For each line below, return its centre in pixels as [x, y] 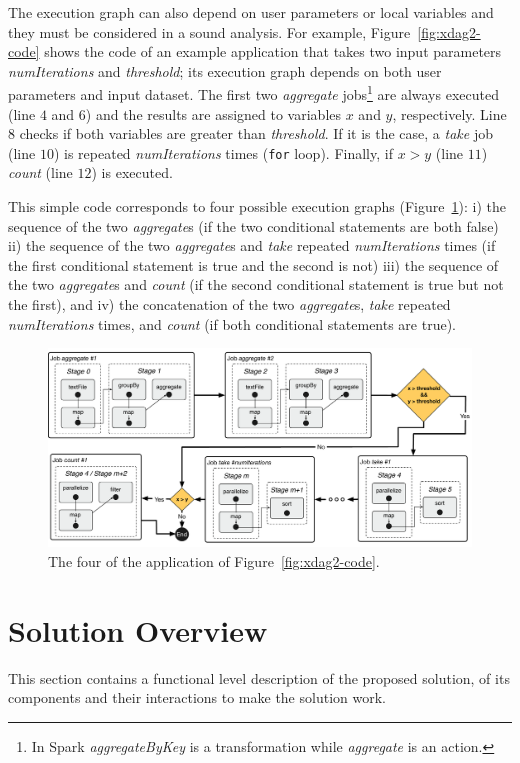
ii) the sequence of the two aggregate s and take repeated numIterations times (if [252, 245]
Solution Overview [138, 629]
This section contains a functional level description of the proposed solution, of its [259, 677]
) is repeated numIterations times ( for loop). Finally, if [223, 152]
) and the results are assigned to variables [213, 113]
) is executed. [132, 172]
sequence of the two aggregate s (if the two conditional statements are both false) [253, 225]
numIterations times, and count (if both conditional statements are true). [232, 323]
